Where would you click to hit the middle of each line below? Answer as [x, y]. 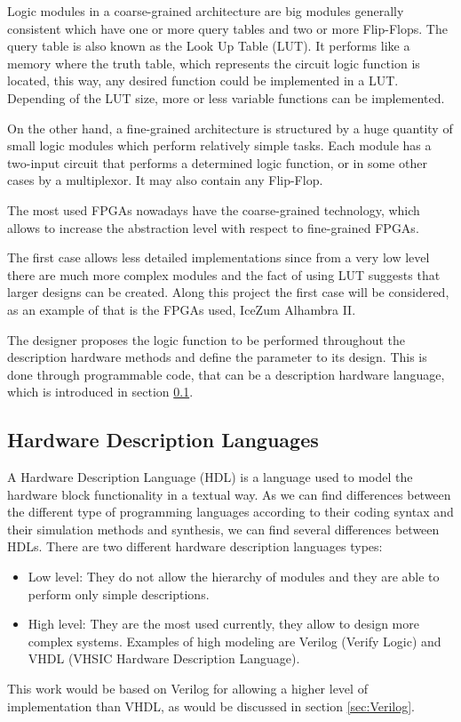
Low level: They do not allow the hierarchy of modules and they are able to [234, 577]
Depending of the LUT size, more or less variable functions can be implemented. [226, 97]
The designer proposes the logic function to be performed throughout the [207, 339]
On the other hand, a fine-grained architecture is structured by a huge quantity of [230, 128]
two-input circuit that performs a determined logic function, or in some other [217, 162]
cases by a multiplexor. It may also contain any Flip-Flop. [165, 180]
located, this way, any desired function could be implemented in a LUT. [203, 80]
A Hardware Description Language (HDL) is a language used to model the [210, 477]
